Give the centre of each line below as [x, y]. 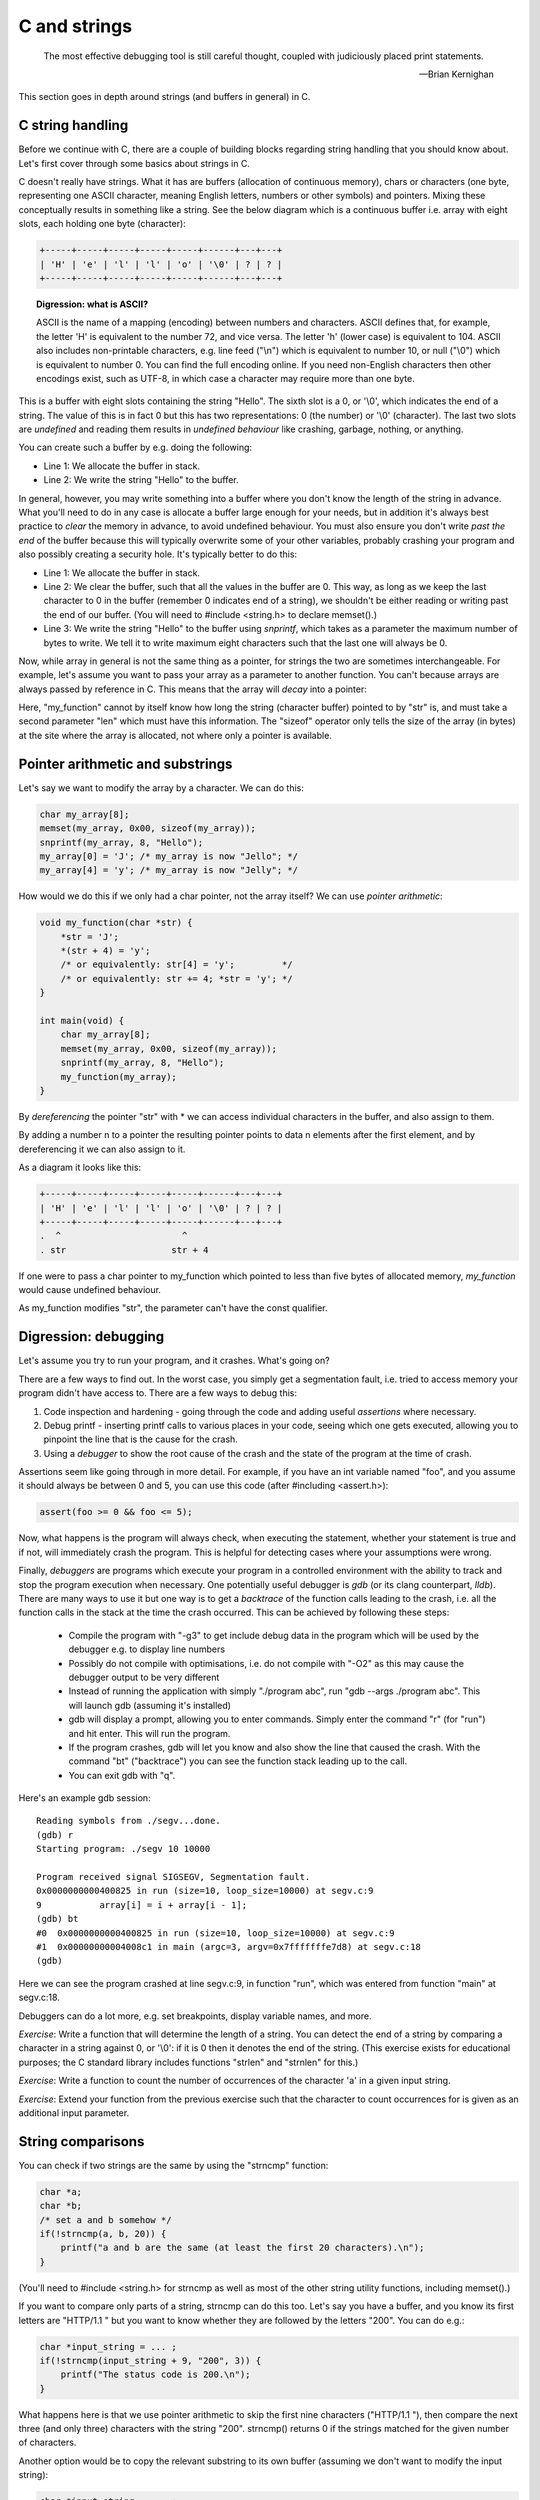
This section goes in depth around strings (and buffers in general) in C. [164, 97]
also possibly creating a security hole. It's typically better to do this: [158, 554]
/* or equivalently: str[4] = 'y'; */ [177, 964]
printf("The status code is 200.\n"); [155, 2374]
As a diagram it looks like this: [80, 1167]
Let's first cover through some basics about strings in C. [134, 163]
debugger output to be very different [144, 1677]
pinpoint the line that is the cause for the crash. [141, 1439]
